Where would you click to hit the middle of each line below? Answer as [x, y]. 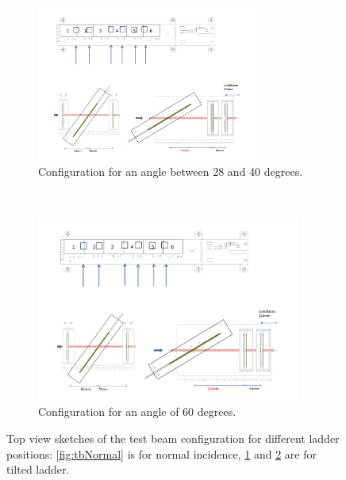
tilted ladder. [38, 469]
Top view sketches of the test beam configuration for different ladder [173, 438]
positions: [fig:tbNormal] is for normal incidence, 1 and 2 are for [161, 453]
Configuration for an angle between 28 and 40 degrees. [171, 171]
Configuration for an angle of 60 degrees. [137, 411]
